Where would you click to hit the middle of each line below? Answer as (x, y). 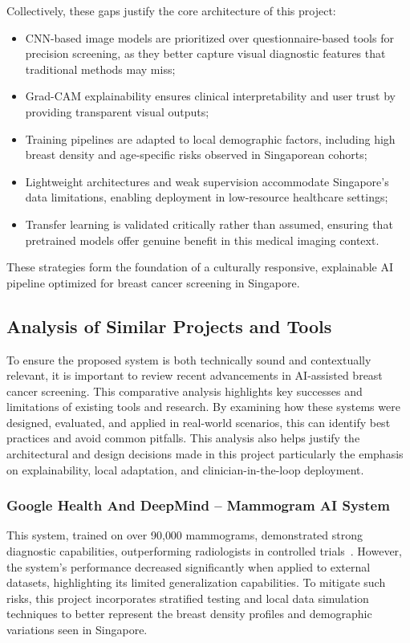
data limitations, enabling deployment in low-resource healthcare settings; (207, 197)
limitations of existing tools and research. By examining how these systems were (203, 407)
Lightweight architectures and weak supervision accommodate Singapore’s (207, 181)
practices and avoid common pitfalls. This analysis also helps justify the (183, 438)
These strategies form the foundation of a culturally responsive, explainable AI (200, 267)
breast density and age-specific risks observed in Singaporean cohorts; (196, 155)
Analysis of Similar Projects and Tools (169, 326)
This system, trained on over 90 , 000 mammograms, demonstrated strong (185, 535)
